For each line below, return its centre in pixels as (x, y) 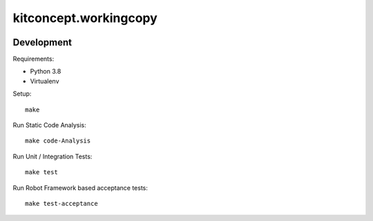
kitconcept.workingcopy (85, 18)
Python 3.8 (46, 72)
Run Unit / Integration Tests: (52, 156)
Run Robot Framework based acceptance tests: (80, 188)
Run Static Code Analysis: (49, 125)
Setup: (22, 94)
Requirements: (34, 59)
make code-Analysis (58, 141)
